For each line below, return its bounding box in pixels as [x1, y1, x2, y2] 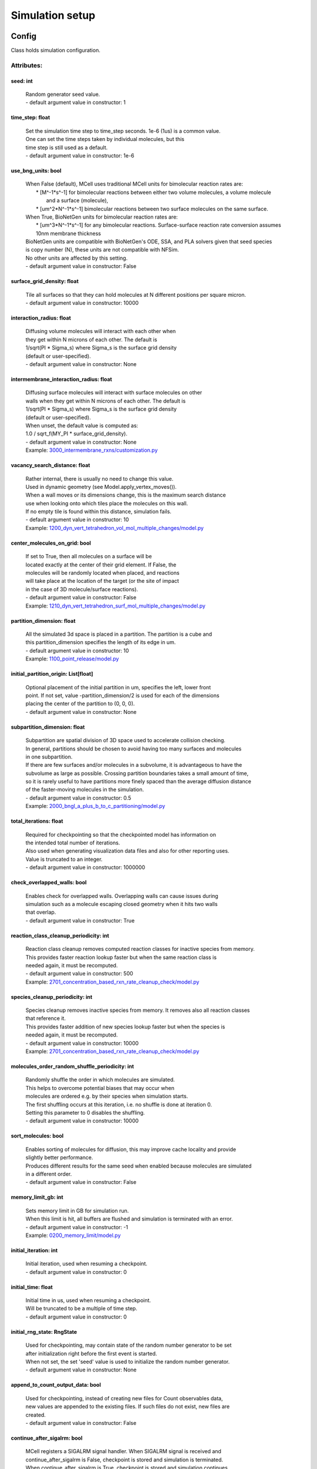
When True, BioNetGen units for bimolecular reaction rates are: [25, 213, 178, 220]
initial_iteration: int [11, 1246, 58, 1254]
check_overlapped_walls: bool [11, 879, 87, 886]
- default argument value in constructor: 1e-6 [25, 152, 134, 159]
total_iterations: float [11, 817, 63, 825]
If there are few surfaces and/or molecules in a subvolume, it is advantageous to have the [25, 762, 242, 769]
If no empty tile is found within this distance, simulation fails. [25, 508, 171, 515]
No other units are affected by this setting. [25, 254, 128, 261]
